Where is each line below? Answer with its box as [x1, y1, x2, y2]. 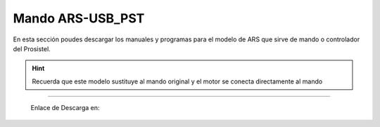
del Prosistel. [13, 44, 51, 53]
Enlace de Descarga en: [30, 104, 100, 112]
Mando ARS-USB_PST [13, 11, 145, 26]
